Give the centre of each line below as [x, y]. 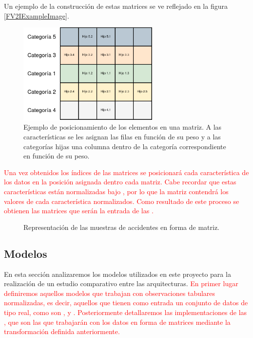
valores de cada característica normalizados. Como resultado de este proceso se [122, 201]
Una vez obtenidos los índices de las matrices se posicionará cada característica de [126, 172]
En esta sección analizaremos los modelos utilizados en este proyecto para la [117, 274]
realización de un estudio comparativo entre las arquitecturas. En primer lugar [121, 283]
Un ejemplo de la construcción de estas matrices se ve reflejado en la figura [116, 6]
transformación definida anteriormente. [62, 331]
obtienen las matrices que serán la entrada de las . [79, 211]
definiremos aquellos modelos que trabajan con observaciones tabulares [110, 293]
